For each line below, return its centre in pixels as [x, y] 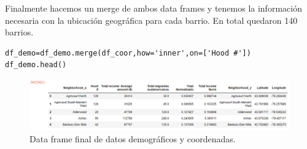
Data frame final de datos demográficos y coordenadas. [133, 139]
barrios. [19, 32]
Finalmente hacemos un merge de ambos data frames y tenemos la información [153, 8]
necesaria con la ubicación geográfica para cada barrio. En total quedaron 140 [151, 20]
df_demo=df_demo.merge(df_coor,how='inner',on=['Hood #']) [128, 53]
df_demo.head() [36, 65]
